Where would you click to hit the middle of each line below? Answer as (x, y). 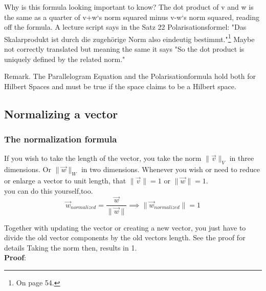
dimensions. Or (28, 169)
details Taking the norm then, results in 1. (71, 247)
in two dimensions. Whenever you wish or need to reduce (171, 169)
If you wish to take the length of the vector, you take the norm (103, 158)
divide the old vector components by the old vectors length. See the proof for (125, 237)
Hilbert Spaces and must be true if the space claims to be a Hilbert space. (120, 86)
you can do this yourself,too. (49, 190)
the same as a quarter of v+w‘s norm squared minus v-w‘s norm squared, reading (132, 17)
